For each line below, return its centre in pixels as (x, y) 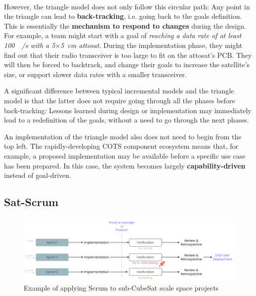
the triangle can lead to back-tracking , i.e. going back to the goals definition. (123, 16)
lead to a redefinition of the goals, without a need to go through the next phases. (127, 120)
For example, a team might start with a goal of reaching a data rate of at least (123, 35)
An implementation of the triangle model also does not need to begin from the (123, 136)
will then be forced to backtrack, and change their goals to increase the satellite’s (127, 64)
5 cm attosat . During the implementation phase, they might (151, 45)
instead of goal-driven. (38, 175)
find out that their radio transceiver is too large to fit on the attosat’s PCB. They (128, 55)
